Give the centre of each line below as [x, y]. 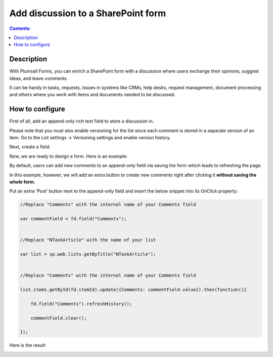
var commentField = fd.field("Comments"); [73, 219]
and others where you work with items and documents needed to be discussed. [92, 95]
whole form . [22, 182]
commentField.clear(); [59, 318]
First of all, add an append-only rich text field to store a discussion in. [82, 121]
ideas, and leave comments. [39, 78]
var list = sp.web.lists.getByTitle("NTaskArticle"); [88, 254]
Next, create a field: [30, 147]
